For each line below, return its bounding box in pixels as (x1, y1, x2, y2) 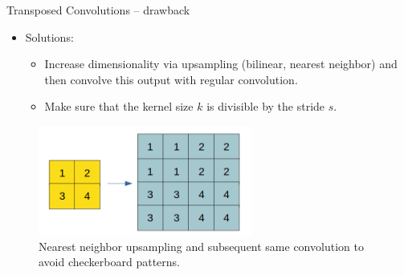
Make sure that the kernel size (44, 98, 194, 115)
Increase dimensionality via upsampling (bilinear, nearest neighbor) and (44, 55, 398, 72)
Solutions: (25, 28, 74, 45)
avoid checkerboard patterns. (39, 253, 180, 270)
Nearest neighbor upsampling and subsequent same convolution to (39, 237, 364, 254)
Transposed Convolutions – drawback (6, 2, 190, 18)
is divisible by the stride (206, 98, 325, 115)
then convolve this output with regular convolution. (44, 71, 298, 87)
